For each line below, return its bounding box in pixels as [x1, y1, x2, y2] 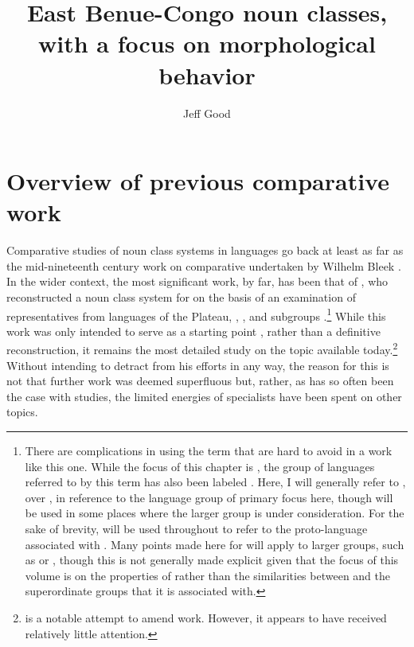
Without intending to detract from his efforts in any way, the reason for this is [6, 357, 389, 373]
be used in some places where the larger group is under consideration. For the [25, 505, 404, 521]
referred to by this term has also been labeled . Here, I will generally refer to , [25, 474, 406, 490]
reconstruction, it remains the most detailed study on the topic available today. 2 [6, 339, 398, 358]
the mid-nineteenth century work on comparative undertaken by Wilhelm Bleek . [6, 257, 401, 274]
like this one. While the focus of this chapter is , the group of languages [25, 458, 375, 474]
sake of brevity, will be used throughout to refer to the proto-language [25, 520, 368, 537]
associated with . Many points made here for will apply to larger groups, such [25, 536, 404, 552]
